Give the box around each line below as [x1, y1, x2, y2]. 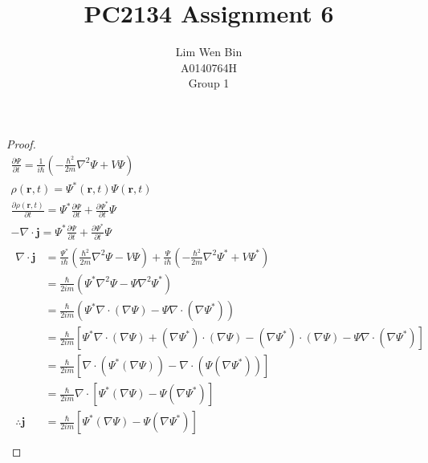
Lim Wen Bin [175, 43, 243, 60]
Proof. [6, 135, 36, 152]
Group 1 [188, 75, 230, 91]
